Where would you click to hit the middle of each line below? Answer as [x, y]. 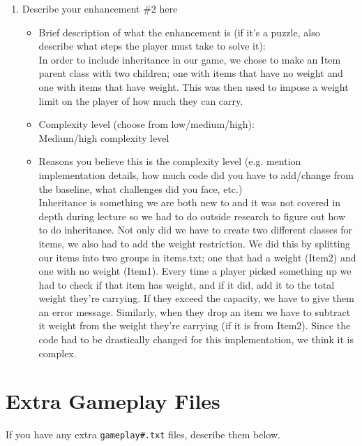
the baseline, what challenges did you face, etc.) [141, 188]
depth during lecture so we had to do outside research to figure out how [192, 216]
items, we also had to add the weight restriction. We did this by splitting [195, 243]
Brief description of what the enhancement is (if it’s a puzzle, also [179, 32]
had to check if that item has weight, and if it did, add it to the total [187, 284]
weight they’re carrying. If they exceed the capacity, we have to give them [196, 298]
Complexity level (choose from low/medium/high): [146, 124]
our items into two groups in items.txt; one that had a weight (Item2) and [197, 257]
